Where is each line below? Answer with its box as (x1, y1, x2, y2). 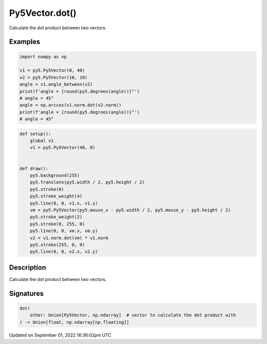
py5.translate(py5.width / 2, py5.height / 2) (30, 179, 145, 185)
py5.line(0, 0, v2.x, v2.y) (30, 249, 98, 255)
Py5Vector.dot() (9, 7, 77, 18)
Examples (9, 38, 41, 46)
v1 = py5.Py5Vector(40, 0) (30, 145, 96, 151)
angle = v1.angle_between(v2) (19, 82, 93, 87)
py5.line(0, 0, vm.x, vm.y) (30, 228, 98, 234)
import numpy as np (19, 54, 67, 59)
